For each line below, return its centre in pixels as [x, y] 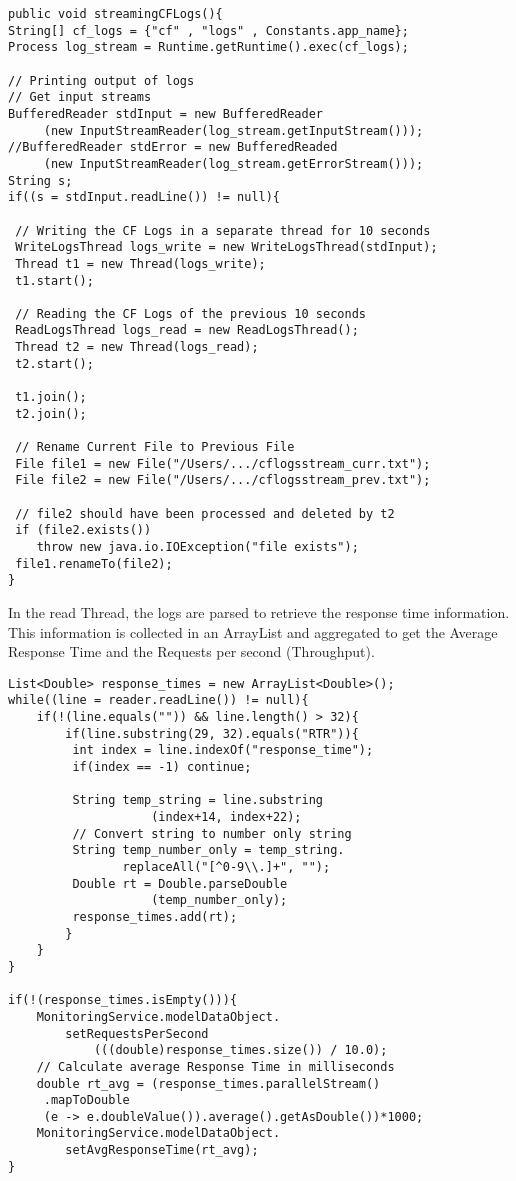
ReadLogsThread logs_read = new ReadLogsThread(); [187, 330]
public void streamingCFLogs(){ [115, 14]
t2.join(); [51, 413]
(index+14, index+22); [226, 817]
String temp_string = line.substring [197, 800]
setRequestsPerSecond [137, 1033]
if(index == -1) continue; [162, 767]
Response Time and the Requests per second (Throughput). [191, 651]
